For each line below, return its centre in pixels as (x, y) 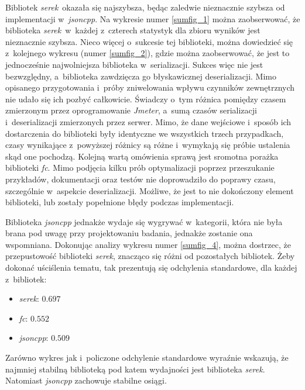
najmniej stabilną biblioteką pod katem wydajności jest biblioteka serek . (135, 369)
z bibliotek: (26, 279)
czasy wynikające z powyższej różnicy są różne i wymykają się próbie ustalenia (148, 145)
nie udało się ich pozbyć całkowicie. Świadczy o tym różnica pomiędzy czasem (146, 99)
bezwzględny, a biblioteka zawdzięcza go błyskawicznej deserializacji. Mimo (141, 76)
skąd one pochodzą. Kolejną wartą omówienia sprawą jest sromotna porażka (142, 156)
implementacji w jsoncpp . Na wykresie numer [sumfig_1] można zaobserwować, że (153, 18)
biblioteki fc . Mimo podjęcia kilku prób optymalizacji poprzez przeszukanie (140, 168)
